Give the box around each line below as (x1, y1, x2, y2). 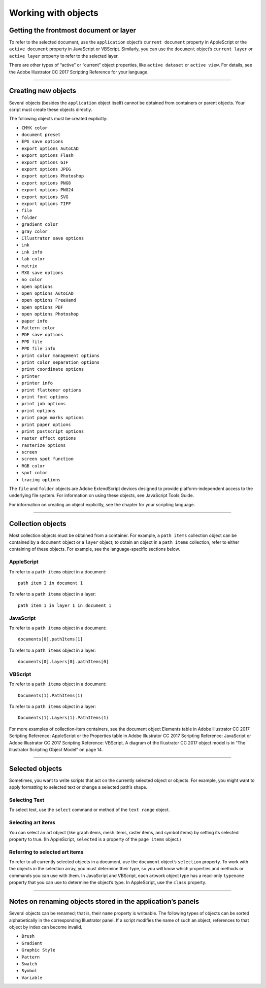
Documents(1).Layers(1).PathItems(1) (18, 715, 109, 721)
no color (21, 277, 43, 282)
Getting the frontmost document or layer (9, 26, 136, 35)
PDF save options (21, 332, 64, 338)
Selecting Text (9, 797, 44, 804)
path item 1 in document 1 (18, 580, 83, 586)
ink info (21, 249, 43, 255)
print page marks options (21, 415, 84, 421)
